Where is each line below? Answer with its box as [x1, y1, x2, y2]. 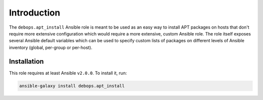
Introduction [9, 7, 60, 18]
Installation [9, 57, 44, 66]
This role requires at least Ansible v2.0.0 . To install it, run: [9, 70, 127, 76]
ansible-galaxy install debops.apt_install [19, 83, 125, 88]
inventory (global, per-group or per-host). [9, 44, 93, 50]
